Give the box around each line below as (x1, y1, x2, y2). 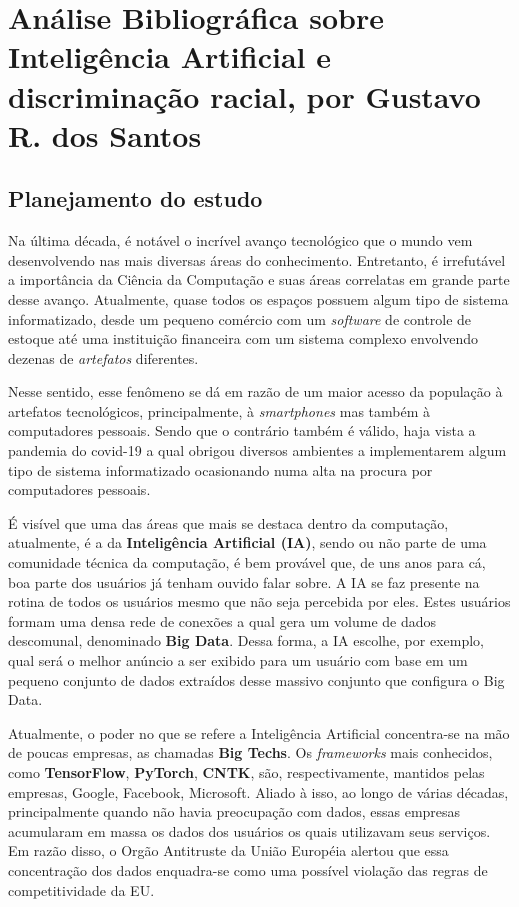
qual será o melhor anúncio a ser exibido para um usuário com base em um (8, 650, 468, 671)
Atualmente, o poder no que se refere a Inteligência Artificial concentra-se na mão (8, 722, 510, 743)
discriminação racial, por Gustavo (8, 75, 481, 116)
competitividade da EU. (8, 879, 155, 900)
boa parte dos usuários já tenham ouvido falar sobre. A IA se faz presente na (8, 571, 480, 592)
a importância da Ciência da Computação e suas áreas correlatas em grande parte (8, 269, 510, 290)
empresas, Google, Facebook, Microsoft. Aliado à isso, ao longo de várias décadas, (8, 781, 509, 802)
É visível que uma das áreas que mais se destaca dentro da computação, (8, 512, 449, 533)
